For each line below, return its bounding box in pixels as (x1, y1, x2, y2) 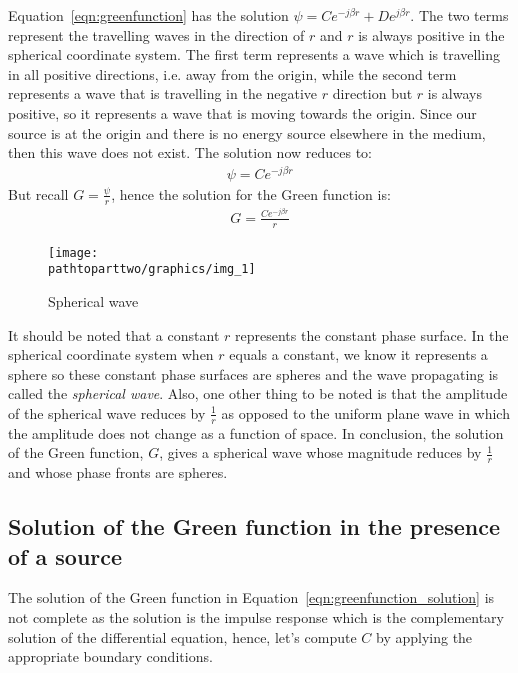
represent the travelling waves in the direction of (8, 24, 305, 45)
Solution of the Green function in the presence (8, 511, 501, 542)
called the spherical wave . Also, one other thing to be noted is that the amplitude (8, 383, 508, 404)
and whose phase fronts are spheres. (8, 462, 228, 483)
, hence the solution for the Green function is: (111, 183, 391, 204)
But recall (8, 183, 69, 204)
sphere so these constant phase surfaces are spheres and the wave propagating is (8, 363, 499, 384)
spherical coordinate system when (8, 344, 214, 365)
